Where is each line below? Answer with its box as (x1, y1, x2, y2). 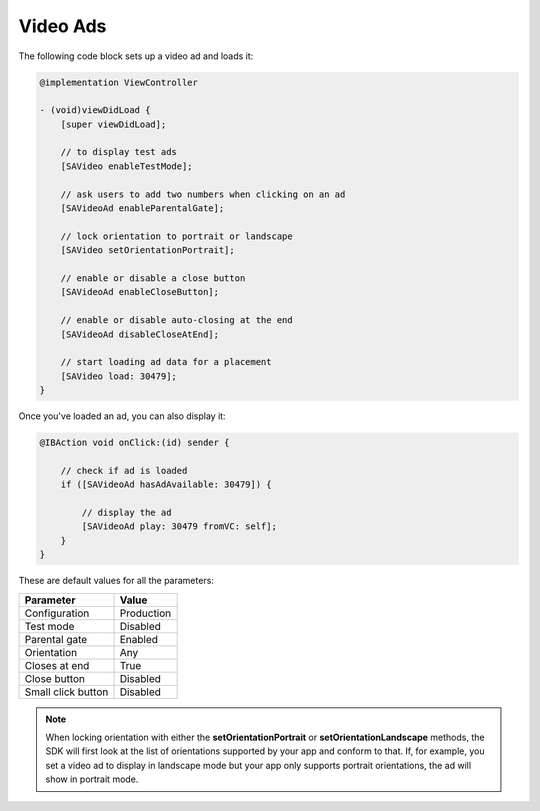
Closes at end (24, 658, 90, 672)
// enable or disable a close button (60, 273, 246, 284)
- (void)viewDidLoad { (39, 105, 151, 116)
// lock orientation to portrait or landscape (60, 230, 294, 242)
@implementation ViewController (39, 76, 199, 88)
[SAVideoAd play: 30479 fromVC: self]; (81, 521, 277, 532)
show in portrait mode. (45, 773, 139, 785)
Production (119, 606, 172, 620)
